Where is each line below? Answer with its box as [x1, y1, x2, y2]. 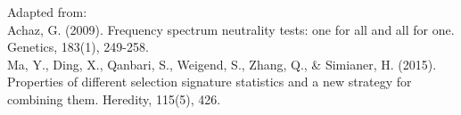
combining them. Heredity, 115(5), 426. [7, 89, 221, 108]
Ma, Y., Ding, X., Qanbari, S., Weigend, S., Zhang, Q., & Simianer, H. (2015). [7, 54, 437, 73]
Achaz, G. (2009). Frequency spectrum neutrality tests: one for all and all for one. [7, 20, 455, 38]
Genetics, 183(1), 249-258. [7, 37, 149, 56]
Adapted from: [7, 3, 87, 21]
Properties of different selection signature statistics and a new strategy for [7, 72, 412, 91]
